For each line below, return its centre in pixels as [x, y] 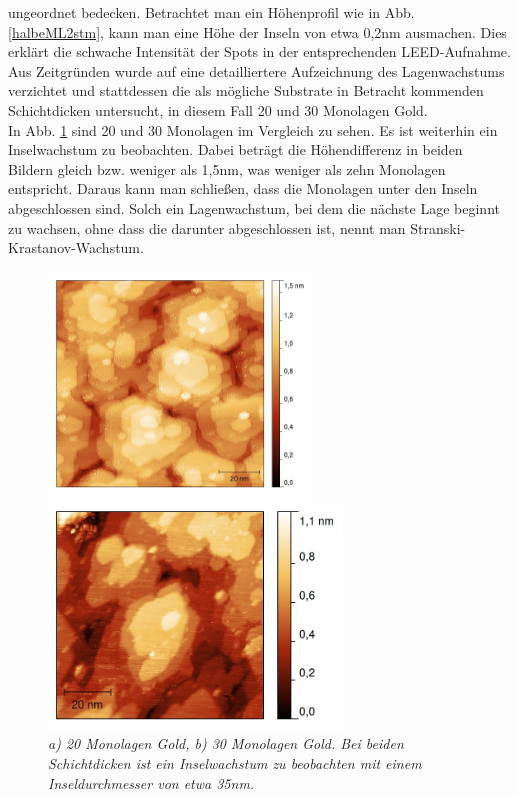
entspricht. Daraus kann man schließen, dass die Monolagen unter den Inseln [243, 188]
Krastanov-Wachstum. [76, 247]
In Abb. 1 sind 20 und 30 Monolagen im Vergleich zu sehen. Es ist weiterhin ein [253, 129]
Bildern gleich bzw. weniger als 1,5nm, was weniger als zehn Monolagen [227, 168]
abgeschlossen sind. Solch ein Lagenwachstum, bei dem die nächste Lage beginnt [254, 207]
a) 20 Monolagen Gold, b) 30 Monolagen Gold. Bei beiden [226, 743]
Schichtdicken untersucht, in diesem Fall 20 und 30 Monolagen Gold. [218, 109]
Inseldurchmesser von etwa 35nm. [151, 782]
